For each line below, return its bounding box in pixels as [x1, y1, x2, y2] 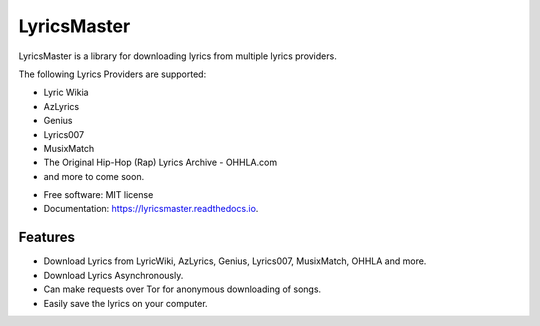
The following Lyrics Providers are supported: [18, 68, 207, 80]
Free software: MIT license [43, 189, 154, 201]
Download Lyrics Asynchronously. [43, 269, 184, 281]
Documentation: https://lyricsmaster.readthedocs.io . [43, 203, 259, 215]
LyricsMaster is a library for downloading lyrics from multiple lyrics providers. [18, 50, 337, 62]
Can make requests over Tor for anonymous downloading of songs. [43, 283, 322, 295]
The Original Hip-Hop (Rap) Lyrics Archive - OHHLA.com [43, 156, 278, 169]
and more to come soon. [43, 170, 145, 182]
